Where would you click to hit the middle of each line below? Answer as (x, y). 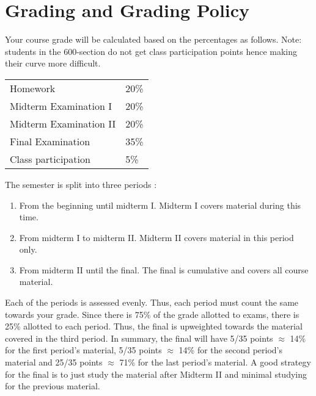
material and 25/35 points (54, 362)
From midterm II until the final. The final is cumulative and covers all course (164, 269)
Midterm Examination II (63, 123)
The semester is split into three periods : (81, 184)
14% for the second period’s (230, 350)
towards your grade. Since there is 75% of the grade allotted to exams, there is (152, 314)
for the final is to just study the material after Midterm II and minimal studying (156, 374)
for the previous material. (53, 386)
